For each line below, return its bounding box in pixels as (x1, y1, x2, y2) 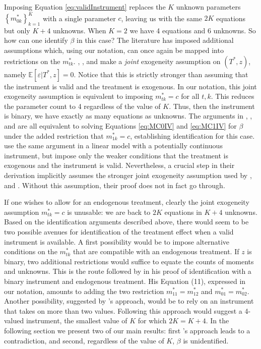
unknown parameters (176, 2, 241, 12)
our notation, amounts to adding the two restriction (4, 285, 164, 296)
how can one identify (4, 35, 68, 45)
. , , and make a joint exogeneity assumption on (73, 55, 221, 66)
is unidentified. (183, 335, 229, 345)
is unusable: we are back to (67, 206, 151, 217)
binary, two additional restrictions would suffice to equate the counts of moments (4, 256, 254, 266)
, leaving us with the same (121, 13, 202, 23)
